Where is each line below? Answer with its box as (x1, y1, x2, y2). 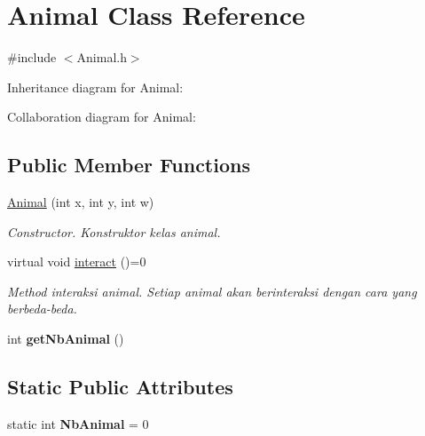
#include (7, 48, 57, 67)
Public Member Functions (7, 151, 250, 178)
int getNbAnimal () (7, 329, 124, 348)
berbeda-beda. (7, 299, 77, 318)
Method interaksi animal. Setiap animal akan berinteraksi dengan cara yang (7, 281, 417, 300)
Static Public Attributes (7, 373, 233, 400)
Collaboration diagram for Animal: (7, 107, 196, 126)
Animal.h (76, 48, 127, 67)
